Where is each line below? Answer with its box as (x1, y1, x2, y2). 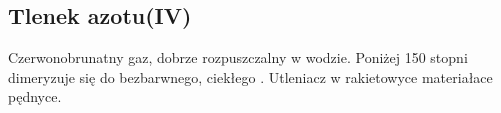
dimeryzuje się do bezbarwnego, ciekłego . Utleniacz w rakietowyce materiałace (8, 66, 493, 87)
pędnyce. (8, 86, 62, 107)
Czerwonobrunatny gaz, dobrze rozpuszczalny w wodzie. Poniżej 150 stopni (8, 47, 468, 68)
